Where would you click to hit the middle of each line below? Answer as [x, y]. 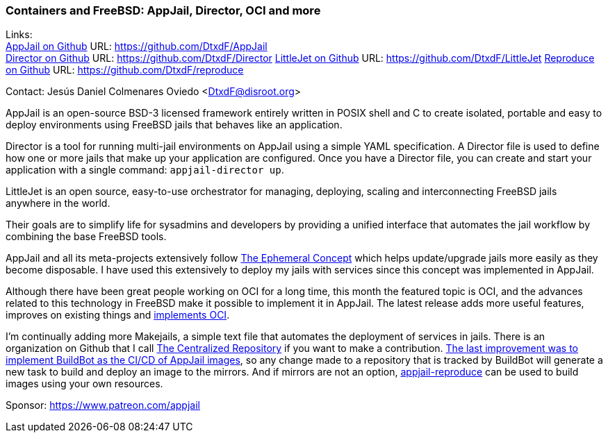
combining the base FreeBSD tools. [86, 237]
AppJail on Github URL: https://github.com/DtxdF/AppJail [137, 47]
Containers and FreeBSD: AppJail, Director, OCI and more [163, 10]
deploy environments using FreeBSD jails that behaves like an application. [174, 125]
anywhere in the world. [58, 203]
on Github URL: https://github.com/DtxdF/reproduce [125, 70]
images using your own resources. [84, 384]
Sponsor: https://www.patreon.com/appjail [103, 405]
